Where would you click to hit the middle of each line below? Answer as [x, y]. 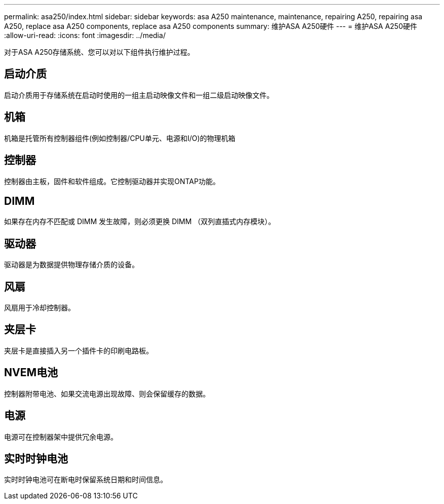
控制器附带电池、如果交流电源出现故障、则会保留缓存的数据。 [107, 393]
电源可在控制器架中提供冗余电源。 [61, 437]
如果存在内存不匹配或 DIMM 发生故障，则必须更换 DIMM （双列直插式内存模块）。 [140, 222]
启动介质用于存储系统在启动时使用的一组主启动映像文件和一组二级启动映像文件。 [139, 95]
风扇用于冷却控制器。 [40, 308]
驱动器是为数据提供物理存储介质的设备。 [71, 265]
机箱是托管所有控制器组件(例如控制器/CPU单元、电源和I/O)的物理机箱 [120, 138]
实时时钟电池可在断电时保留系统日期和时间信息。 [86, 480]
